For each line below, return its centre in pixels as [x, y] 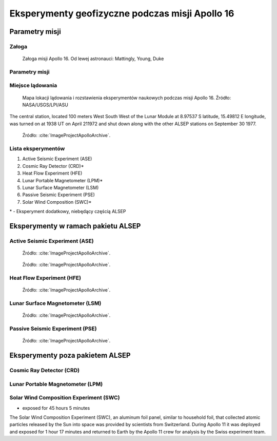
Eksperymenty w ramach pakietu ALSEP [75, 226]
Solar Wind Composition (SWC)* [57, 202]
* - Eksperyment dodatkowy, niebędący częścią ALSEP [68, 212]
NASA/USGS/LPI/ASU [45, 105]
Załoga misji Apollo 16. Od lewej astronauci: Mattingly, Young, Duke [93, 59]
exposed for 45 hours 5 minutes [56, 408]
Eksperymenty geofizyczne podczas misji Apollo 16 [122, 13]
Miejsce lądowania [33, 86]
